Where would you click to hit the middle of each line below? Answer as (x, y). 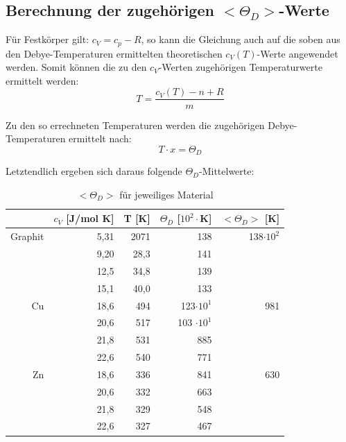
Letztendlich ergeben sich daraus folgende (94, 171)
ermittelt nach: (100, 138)
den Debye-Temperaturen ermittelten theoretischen (114, 53)
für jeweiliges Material (166, 194)
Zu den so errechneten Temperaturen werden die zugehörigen (135, 125)
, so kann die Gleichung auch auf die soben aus (241, 39)
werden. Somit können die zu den (76, 67)
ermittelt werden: (42, 80)
